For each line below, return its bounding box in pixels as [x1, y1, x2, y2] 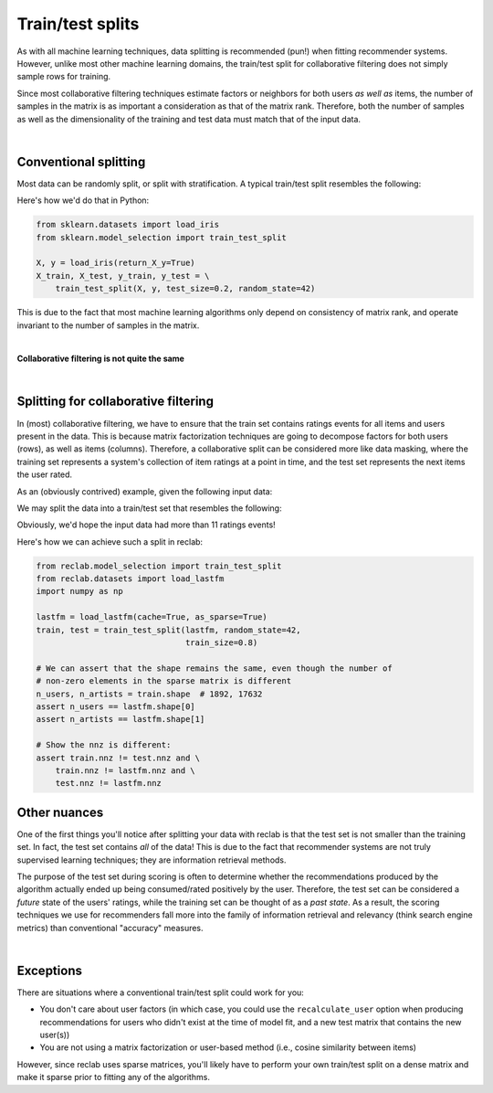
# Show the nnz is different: [36, 740, 172, 750]
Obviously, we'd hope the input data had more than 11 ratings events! [16, 519, 276, 530]
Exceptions [16, 962, 82, 978]
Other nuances [16, 804, 104, 820]
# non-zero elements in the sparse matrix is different [36, 676, 292, 686]
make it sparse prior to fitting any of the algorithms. [16, 1072, 210, 1083]
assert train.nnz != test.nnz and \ [36, 752, 201, 763]
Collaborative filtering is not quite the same [16, 353, 184, 365]
